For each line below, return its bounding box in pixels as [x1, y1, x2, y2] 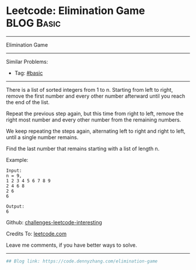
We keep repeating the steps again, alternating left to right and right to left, [6, 127, 185, 134]
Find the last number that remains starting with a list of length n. [6, 145, 160, 152]
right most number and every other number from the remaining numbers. [6, 116, 181, 123]
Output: [6, 203, 25, 209]
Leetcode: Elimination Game [6, 4, 145, 18]
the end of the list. [6, 98, 50, 106]
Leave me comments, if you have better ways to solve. [6, 241, 137, 248]
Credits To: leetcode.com [6, 230, 67, 237]
